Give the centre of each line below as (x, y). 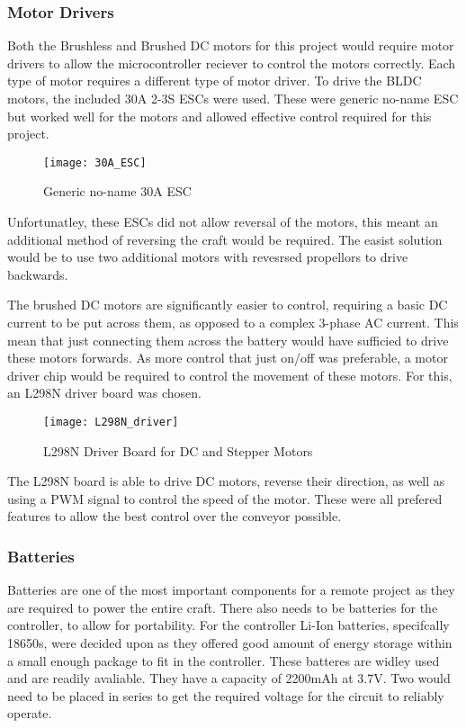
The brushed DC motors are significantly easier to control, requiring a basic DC (228, 305)
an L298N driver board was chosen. (104, 393)
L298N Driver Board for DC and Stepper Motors (178, 450)
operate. (30, 713)
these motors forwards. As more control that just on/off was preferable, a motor (228, 358)
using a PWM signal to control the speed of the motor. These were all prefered (225, 498)
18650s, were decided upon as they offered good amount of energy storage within (230, 643)
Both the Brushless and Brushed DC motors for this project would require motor (231, 45)
